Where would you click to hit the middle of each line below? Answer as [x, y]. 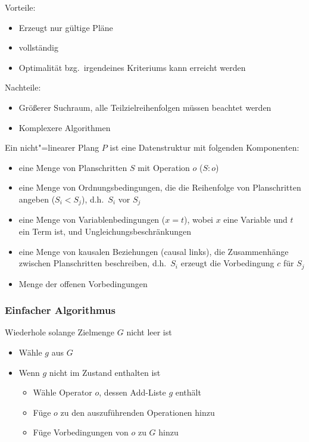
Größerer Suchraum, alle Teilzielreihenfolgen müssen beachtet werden [145, 107]
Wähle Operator [63, 392]
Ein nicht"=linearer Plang [52, 147]
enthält [188, 392]
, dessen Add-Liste [132, 392]
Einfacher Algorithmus [60, 310]
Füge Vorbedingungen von [81, 432]
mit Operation [164, 167]
